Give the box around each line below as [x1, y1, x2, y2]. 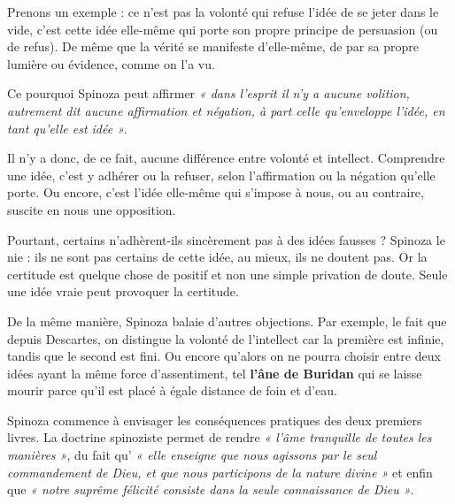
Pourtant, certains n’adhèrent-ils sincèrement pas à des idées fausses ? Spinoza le [7, 230, 445, 248]
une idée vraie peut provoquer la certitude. [7, 282, 239, 301]
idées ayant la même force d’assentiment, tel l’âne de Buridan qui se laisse [7, 363, 422, 382]
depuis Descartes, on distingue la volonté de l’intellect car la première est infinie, [7, 329, 444, 347]
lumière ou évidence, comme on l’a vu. [7, 54, 215, 73]
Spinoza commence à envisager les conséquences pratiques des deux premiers [7, 410, 422, 429]
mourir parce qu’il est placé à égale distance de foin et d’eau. [7, 381, 337, 400]
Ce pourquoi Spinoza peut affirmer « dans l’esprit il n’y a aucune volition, [7, 84, 410, 103]
